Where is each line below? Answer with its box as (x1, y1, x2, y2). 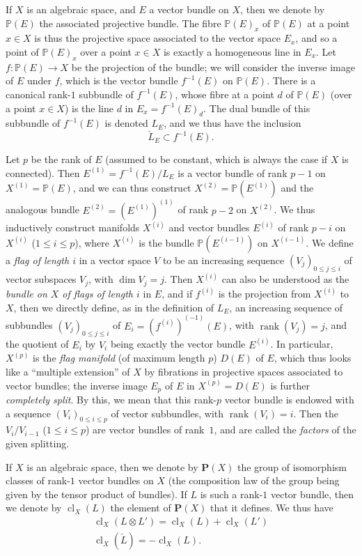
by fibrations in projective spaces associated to (144, 364, 343, 378)
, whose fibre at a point (175, 86, 274, 101)
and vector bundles (168, 220, 250, 235)
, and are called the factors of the (214, 422, 356, 437)
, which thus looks (274, 350, 352, 365)
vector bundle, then (270, 486, 354, 501)
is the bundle (139, 235, 194, 249)
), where (74, 235, 110, 249)
